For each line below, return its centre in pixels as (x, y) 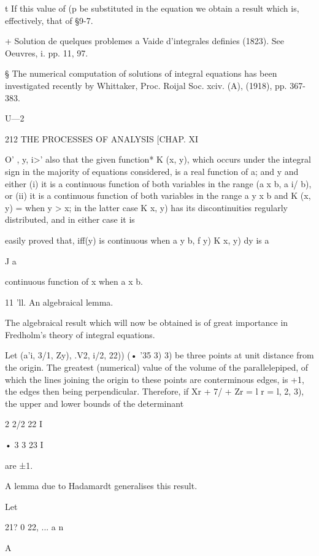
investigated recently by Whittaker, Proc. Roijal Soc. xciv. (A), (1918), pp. (146, 85)
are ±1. (19, 465)
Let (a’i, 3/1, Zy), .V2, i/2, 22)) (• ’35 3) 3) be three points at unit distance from (159, 355)
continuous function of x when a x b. (74, 281)
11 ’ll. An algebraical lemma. (59, 302)
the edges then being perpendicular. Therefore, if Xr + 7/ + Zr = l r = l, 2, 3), (155, 391)
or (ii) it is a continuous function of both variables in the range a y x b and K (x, (158, 195)
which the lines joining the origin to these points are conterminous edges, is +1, (155, 379)
